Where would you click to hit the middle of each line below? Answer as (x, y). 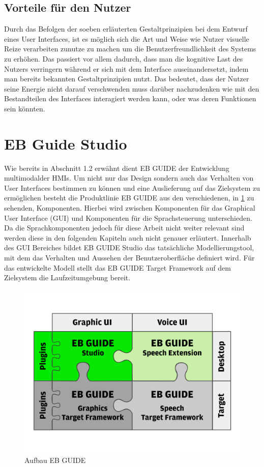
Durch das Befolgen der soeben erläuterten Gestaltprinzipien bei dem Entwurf (126, 29)
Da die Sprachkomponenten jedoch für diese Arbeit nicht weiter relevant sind (124, 228)
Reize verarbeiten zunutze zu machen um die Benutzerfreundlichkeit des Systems (130, 49)
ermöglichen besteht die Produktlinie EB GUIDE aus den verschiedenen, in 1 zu (129, 198)
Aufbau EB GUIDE (55, 460)
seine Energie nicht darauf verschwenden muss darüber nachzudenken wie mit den (132, 88)
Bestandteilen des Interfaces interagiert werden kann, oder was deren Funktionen (130, 98)
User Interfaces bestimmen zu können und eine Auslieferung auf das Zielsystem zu (132, 187)
